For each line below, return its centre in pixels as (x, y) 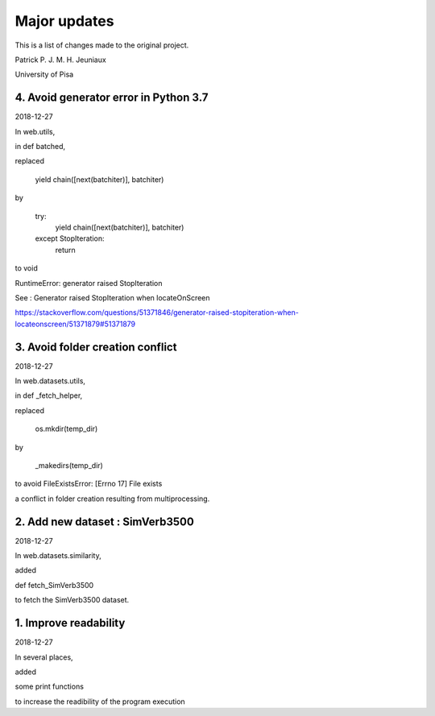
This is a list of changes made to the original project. (102, 45)
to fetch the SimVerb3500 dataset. (72, 600)
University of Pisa (44, 74)
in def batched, (40, 147)
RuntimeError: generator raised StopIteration (89, 283)
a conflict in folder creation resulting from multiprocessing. (112, 499)
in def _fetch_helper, (49, 395)
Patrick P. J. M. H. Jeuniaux (60, 60)
